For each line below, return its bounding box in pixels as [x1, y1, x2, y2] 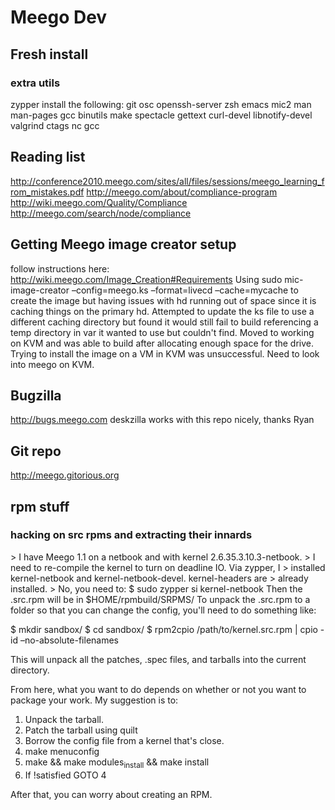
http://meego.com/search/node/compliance [10, 207, 192, 219]
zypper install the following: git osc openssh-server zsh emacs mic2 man [10, 98, 312, 110]
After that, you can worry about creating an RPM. [10, 788, 213, 800]
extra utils [10, 76, 61, 90]
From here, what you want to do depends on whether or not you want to [10, 683, 307, 695]
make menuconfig [24, 745, 100, 757]
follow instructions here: [10, 262, 110, 275]
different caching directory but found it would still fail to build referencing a [10, 316, 319, 328]
